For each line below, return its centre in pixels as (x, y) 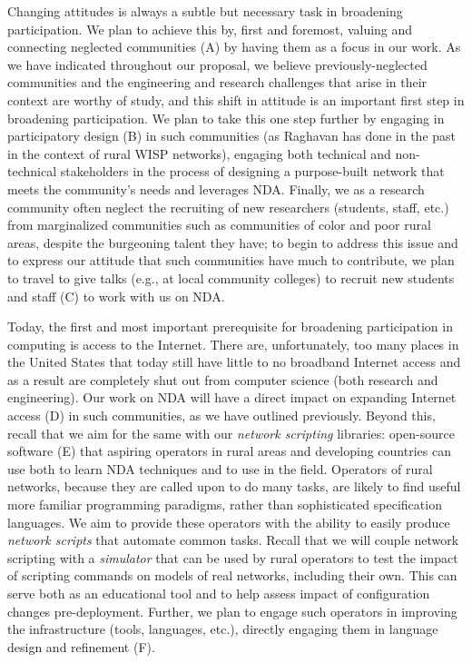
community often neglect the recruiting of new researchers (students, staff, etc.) (228, 207)
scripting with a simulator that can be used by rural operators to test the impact (233, 557)
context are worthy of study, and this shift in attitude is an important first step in (236, 99)
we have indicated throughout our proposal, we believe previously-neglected (217, 64)
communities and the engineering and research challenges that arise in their (217, 82)
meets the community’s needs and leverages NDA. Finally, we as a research (216, 188)
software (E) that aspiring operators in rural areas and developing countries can (229, 451)
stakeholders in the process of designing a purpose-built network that (252, 171)
